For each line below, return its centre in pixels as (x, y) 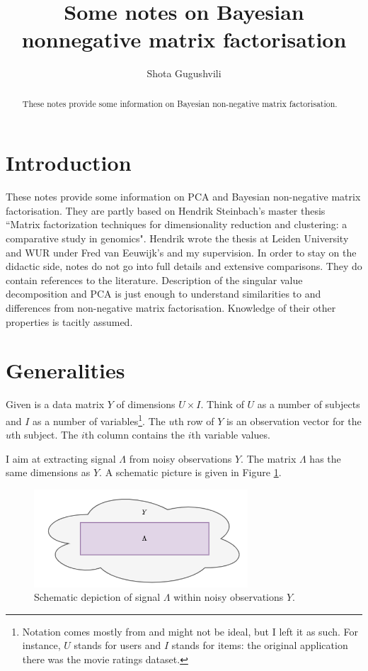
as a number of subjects (309, 404)
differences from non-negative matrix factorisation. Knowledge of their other (171, 308)
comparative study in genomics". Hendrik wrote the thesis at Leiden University (177, 238)
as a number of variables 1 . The (99, 419)
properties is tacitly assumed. (69, 321)
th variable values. (231, 435)
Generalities (65, 370)
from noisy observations (180, 458)
